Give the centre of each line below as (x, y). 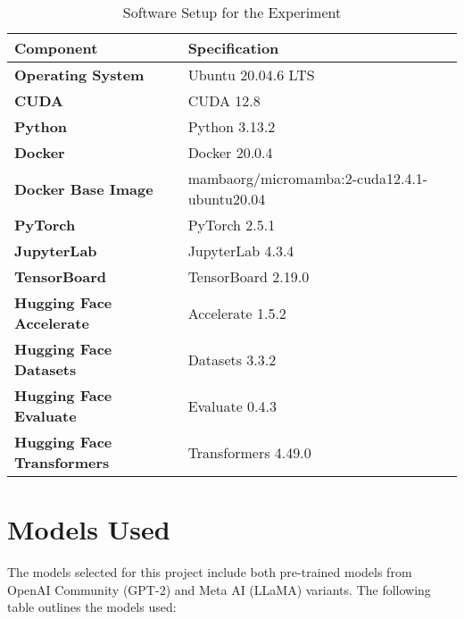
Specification (233, 48)
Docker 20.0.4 (230, 152)
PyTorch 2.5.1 (232, 225)
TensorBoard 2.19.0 (249, 276)
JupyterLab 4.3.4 (241, 251)
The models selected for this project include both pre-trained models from (210, 572)
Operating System (79, 75)
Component (56, 48)
